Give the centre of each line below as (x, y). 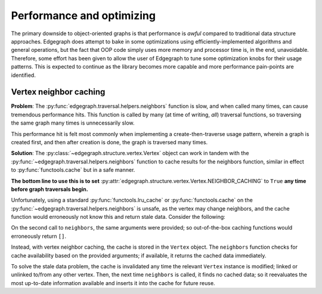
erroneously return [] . (39, 236)
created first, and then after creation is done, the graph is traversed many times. (109, 142)
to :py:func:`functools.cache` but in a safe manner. (73, 170)
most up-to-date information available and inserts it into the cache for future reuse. (113, 283)
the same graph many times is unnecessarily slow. (73, 123)
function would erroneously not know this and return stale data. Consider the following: (118, 217)
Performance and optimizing (83, 16)
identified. (23, 75)
